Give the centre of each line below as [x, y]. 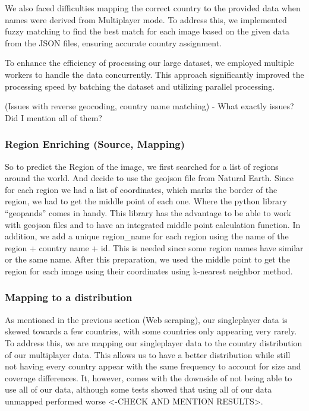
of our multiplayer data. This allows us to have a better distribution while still [148, 354]
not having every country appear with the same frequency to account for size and [153, 366]
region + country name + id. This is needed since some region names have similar [154, 247]
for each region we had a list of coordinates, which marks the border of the [141, 189]
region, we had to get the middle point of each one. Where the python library [146, 201]
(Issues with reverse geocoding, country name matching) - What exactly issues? [149, 106]
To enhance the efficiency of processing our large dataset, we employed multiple [149, 63]
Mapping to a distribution [69, 297]
